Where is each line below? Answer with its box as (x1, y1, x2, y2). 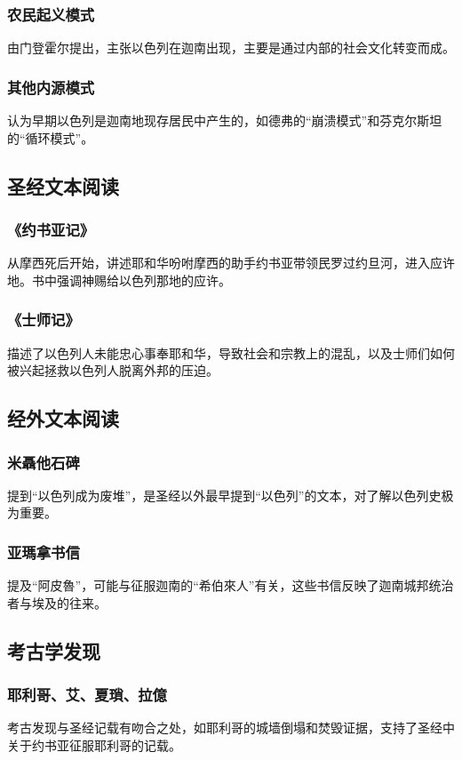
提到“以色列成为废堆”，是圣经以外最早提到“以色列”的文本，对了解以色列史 (7, 485, 442, 504)
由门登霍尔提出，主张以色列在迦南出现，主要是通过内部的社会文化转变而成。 (7, 38, 455, 57)
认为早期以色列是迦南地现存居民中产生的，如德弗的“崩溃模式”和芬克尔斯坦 (7, 111, 442, 130)
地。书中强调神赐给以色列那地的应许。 (7, 270, 231, 289)
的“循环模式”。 (7, 128, 94, 147)
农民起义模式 (7, 3, 95, 25)
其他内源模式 (7, 76, 95, 98)
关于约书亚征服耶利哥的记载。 (7, 736, 181, 754)
